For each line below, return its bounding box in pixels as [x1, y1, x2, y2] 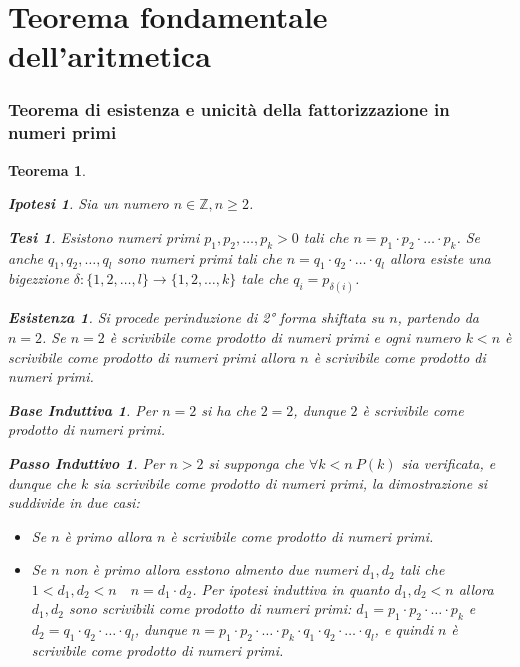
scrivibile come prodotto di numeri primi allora [8, 346, 296, 367]
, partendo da [397, 307, 479, 328]
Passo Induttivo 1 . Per [8, 452, 165, 473]
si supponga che [208, 452, 305, 473]
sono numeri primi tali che [117, 247, 282, 268]
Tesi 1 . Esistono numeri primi [8, 226, 200, 247]
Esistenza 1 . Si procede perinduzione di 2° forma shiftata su [8, 307, 385, 328]
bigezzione [8, 268, 69, 289]
